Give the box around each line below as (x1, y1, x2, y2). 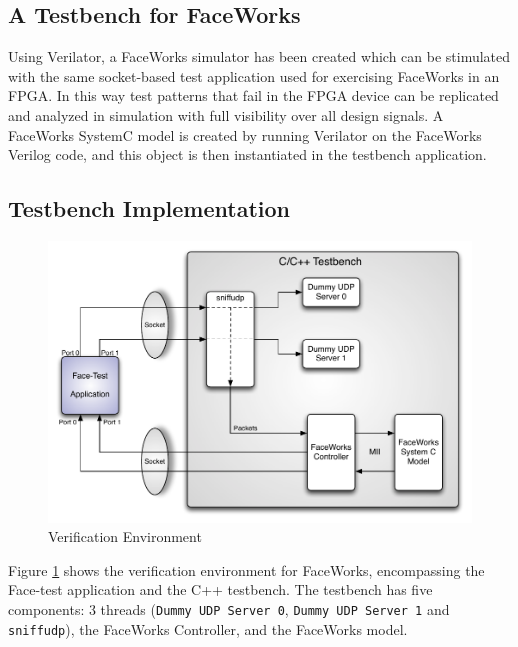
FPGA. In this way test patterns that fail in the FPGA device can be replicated (8, 85, 499, 106)
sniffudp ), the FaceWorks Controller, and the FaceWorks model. (8, 618, 408, 639)
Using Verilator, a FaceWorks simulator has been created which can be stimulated (8, 46, 511, 67)
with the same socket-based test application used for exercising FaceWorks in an (8, 65, 500, 86)
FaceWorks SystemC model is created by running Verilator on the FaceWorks (8, 124, 482, 145)
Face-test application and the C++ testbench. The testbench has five (8, 579, 433, 600)
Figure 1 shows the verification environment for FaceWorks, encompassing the (8, 559, 485, 580)
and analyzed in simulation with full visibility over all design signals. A (8, 104, 444, 125)
